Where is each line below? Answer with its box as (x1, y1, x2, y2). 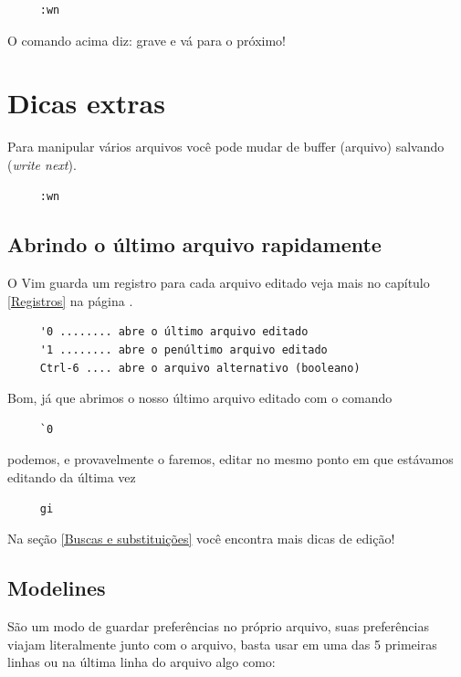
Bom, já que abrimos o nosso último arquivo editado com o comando (7, 388, 393, 407)
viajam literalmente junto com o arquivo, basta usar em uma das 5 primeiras (7, 634, 437, 653)
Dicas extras (7, 84, 165, 122)
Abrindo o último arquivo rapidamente (7, 230, 382, 259)
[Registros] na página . (7, 291, 133, 310)
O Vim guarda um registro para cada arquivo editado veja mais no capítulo (7, 273, 430, 292)
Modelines (7, 574, 106, 602)
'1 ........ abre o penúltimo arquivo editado (39, 344, 328, 357)
